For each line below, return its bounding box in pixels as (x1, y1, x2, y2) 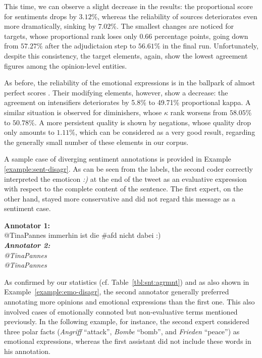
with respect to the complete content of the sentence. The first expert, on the (4, 183, 243, 194)
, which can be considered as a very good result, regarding (75, 127, 255, 137)
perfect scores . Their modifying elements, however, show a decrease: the (4, 87, 228, 97)
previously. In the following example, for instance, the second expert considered (4, 316, 249, 327)
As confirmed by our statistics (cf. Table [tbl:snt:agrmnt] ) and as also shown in (4, 276, 249, 287)
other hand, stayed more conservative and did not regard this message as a (4, 193, 235, 203)
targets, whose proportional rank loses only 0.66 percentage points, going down (4, 30, 248, 41)
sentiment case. (4, 203, 51, 214)
